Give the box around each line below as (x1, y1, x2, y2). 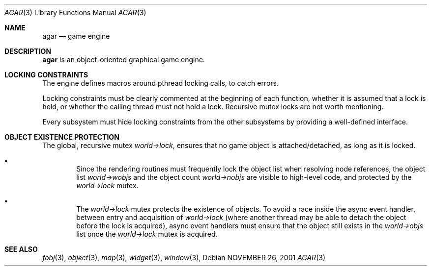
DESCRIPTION (4, 47, 52, 55)
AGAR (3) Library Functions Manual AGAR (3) (4, 8, 146, 17)
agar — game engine (42, 32, 110, 40)
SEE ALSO (4, 245, 38, 253)
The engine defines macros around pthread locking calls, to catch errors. (42, 79, 279, 87)
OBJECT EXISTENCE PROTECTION (4, 133, 119, 141)
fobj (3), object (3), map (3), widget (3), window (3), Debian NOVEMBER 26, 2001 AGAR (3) (42, 253, 326, 262)
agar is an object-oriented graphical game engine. (42, 55, 205, 64)
